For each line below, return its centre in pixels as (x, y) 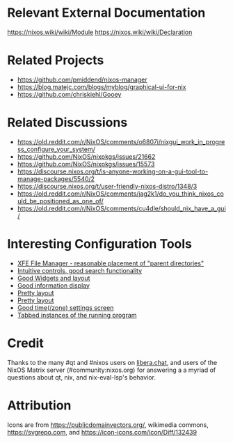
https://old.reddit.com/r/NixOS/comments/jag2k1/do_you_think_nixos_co (120, 194)
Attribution (39, 405)
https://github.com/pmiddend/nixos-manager (82, 79)
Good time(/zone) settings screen (65, 307)
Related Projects (56, 60)
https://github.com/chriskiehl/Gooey (69, 94)
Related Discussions (67, 123)
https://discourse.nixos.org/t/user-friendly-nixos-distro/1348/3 (107, 186)
